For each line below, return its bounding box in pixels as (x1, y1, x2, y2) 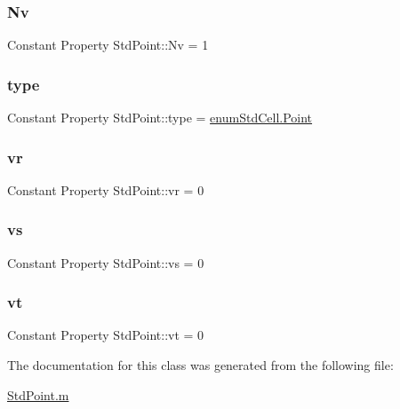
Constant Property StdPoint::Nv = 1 (7, 35, 209, 54)
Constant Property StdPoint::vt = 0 (7, 326, 204, 344)
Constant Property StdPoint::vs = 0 (7, 253, 204, 271)
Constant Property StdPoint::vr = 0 (7, 180, 204, 199)
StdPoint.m (7, 385, 69, 404)
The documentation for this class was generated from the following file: (7, 356, 394, 374)
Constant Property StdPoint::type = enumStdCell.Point (7, 108, 313, 127)
